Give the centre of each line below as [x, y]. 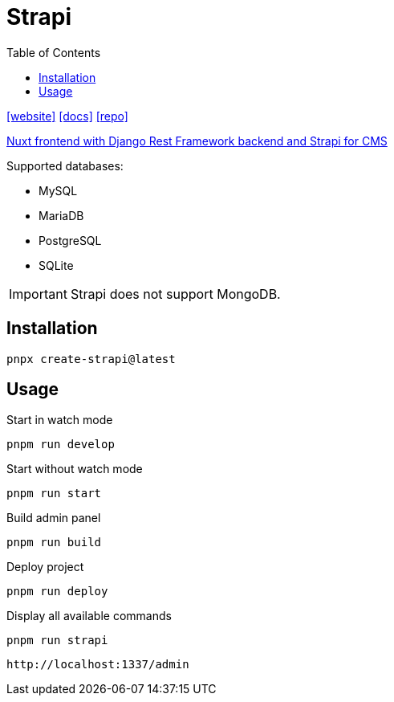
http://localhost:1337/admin [98, 665]
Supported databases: [65, 165]
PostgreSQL [70, 240]
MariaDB [61, 215]
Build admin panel [54, 518]
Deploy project [45, 567]
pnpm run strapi [57, 641]
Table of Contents [54, 52]
